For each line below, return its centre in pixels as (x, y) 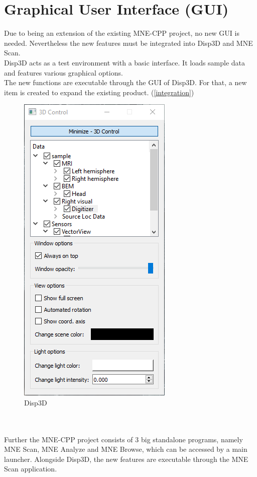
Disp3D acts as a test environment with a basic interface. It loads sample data (125, 62)
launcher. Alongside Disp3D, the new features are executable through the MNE (126, 459)
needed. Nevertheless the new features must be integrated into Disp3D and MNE (128, 43)
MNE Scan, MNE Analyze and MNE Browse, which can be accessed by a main (126, 449)
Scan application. (31, 469)
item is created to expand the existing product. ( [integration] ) (99, 92)
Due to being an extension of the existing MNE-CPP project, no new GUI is (122, 33)
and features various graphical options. (63, 72)
